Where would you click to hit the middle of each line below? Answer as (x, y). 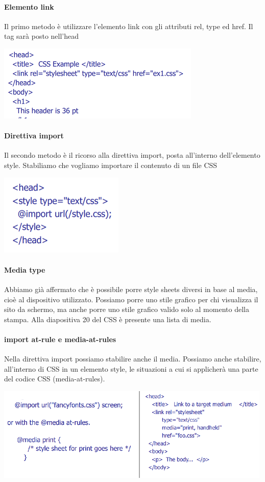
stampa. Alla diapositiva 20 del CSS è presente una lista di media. (108, 319)
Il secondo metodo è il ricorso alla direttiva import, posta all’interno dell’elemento (132, 155)
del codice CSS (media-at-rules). (55, 379)
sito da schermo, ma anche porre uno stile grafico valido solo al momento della (127, 309)
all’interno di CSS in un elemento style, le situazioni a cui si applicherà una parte (131, 368)
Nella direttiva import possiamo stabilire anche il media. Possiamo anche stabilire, (133, 359)
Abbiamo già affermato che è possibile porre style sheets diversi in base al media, (131, 289)
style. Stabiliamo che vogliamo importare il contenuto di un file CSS (111, 165)
